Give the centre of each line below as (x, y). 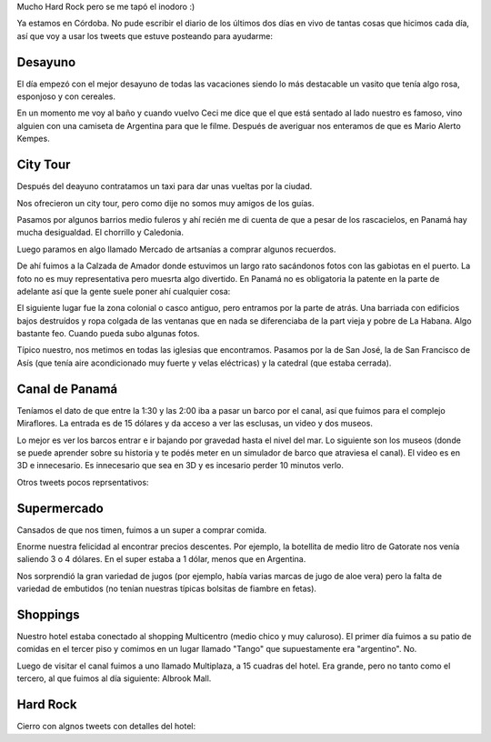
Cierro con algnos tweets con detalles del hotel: (106, 727)
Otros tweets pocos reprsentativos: (83, 482)
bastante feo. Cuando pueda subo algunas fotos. (108, 334)
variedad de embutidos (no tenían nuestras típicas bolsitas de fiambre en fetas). (167, 589)
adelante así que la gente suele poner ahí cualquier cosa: (124, 291)
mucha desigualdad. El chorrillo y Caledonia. (100, 233)
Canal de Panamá (67, 389)
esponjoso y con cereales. (66, 96)
